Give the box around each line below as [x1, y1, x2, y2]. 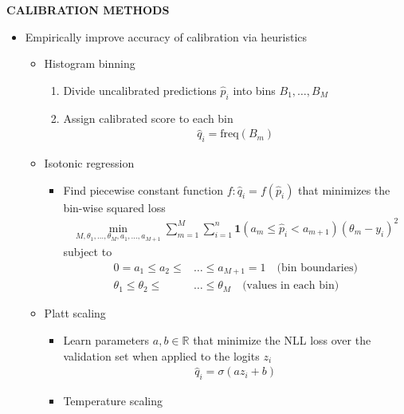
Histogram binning [44, 55, 135, 72]
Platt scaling [44, 305, 106, 321]
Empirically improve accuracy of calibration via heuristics [25, 28, 308, 45]
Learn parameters [63, 332, 150, 349]
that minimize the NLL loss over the [193, 332, 371, 349]
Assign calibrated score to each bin [63, 109, 233, 126]
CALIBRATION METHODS [6, 2, 170, 18]
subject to [63, 243, 112, 260]
